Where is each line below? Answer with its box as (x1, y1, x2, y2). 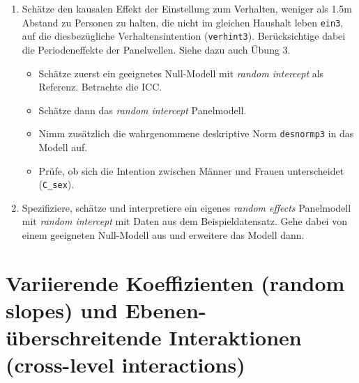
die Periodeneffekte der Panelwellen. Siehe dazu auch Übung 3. (22, 42, 291, 56)
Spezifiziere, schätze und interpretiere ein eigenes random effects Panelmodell (22, 200, 351, 214)
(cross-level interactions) (6, 350, 245, 379)
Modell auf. (38, 139, 88, 154)
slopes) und (6, 295, 118, 324)
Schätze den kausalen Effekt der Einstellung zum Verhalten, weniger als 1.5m (22, 1, 353, 15)
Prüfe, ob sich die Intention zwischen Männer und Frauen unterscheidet (38, 163, 344, 178)
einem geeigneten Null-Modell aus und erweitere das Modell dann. (22, 227, 305, 242)
